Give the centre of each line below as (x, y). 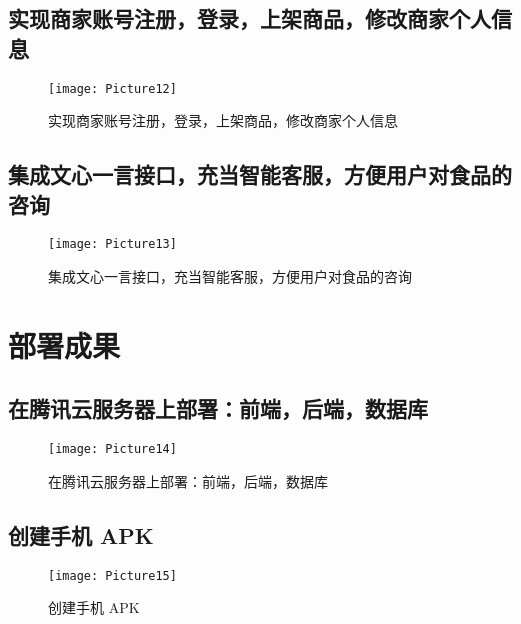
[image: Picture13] (112, 244)
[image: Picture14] (112, 449)
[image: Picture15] (112, 575)
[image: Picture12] (112, 88)
